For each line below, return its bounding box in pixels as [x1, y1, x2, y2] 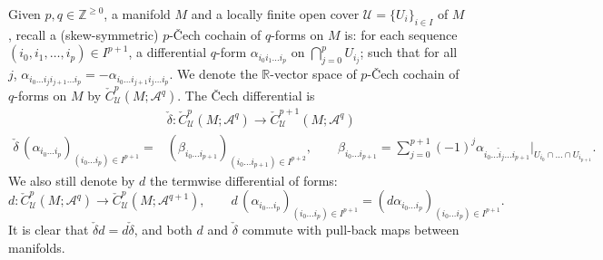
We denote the [177, 64, 258, 83]
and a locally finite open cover [191, 5, 360, 23]
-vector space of [270, 64, 357, 83]
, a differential [128, 43, 207, 62]
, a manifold [104, 5, 171, 23]
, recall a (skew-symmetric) [8, 24, 159, 43]
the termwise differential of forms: [149, 170, 338, 189]
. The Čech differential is [177, 86, 315, 104]
